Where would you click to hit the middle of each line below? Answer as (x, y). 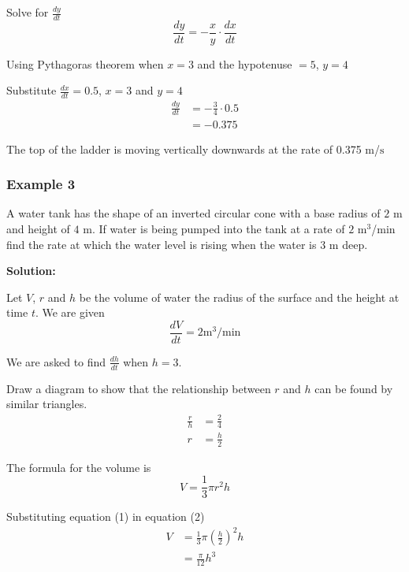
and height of (38, 228)
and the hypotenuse (245, 63)
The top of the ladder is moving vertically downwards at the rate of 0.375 (184, 149)
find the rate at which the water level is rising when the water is (162, 244)
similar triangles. (47, 404)
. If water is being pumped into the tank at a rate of (218, 228)
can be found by (354, 388)
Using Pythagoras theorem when (85, 63)
